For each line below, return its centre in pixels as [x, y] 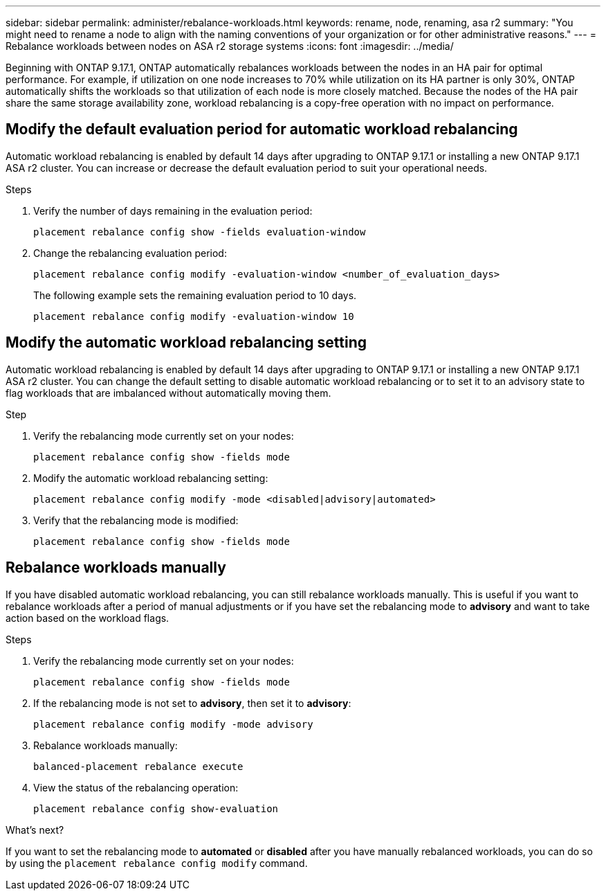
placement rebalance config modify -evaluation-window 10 [194, 316]
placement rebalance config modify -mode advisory [173, 724]
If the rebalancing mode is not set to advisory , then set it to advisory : [192, 703]
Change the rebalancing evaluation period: [130, 253]
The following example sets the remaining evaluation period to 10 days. [195, 295]
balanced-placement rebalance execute [138, 766]
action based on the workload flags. [88, 618]
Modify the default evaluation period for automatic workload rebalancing [262, 129]
